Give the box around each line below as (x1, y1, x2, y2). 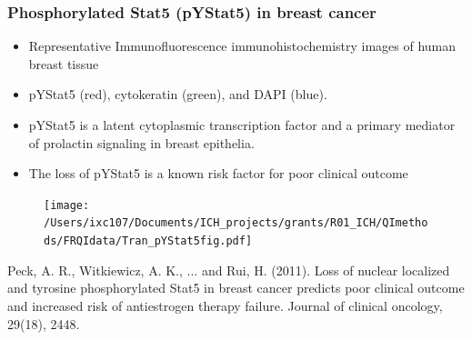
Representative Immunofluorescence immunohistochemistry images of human (28, 36, 457, 55)
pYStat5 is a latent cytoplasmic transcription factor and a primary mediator (28, 115, 456, 134)
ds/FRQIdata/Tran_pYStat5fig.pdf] (44, 235, 253, 248)
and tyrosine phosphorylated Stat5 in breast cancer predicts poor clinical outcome (7, 278, 465, 297)
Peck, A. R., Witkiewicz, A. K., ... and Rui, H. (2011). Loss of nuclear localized (7, 260, 450, 279)
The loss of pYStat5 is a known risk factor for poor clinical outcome (28, 164, 408, 183)
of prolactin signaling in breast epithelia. (28, 133, 255, 152)
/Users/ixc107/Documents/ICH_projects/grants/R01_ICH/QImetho (44, 216, 428, 230)
